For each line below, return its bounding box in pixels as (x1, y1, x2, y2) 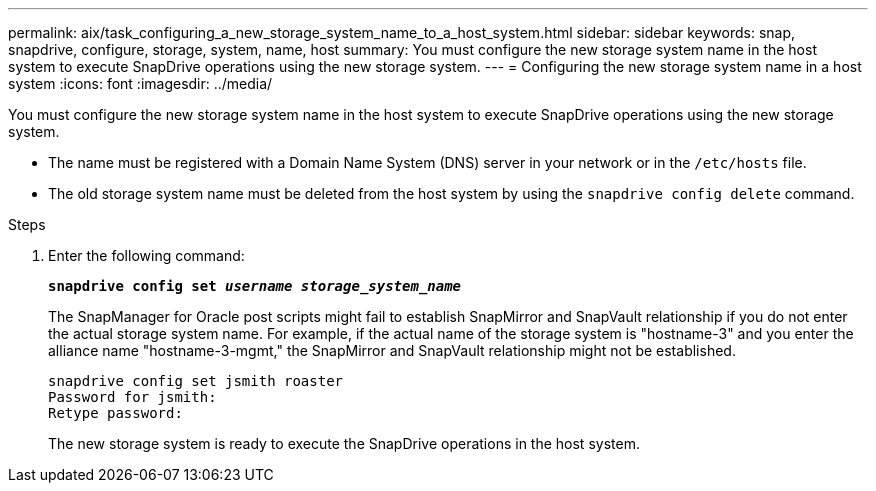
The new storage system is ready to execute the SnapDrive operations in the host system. (48, 435, 640, 452)
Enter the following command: (48, 247, 245, 264)
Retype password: (48, 405, 183, 421)
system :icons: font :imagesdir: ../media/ (8, 75, 273, 92)
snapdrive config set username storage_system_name (48, 278, 462, 294)
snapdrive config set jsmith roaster (48, 373, 344, 389)
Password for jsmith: (48, 389, 217, 405)
